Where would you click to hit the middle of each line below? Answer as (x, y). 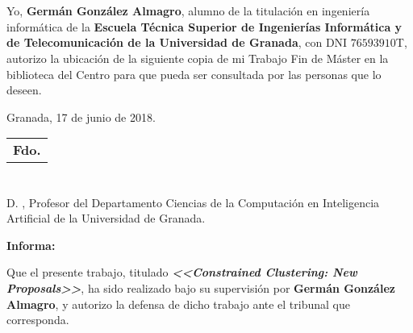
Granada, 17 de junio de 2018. (81, 117)
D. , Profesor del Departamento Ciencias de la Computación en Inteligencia (193, 202)
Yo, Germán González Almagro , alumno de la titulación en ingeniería (188, 11)
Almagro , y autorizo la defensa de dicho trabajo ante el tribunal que (178, 304)
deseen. (24, 90)
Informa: (31, 245)
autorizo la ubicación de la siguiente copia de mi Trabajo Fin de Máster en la (198, 58)
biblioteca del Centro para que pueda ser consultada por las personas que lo (194, 74)
